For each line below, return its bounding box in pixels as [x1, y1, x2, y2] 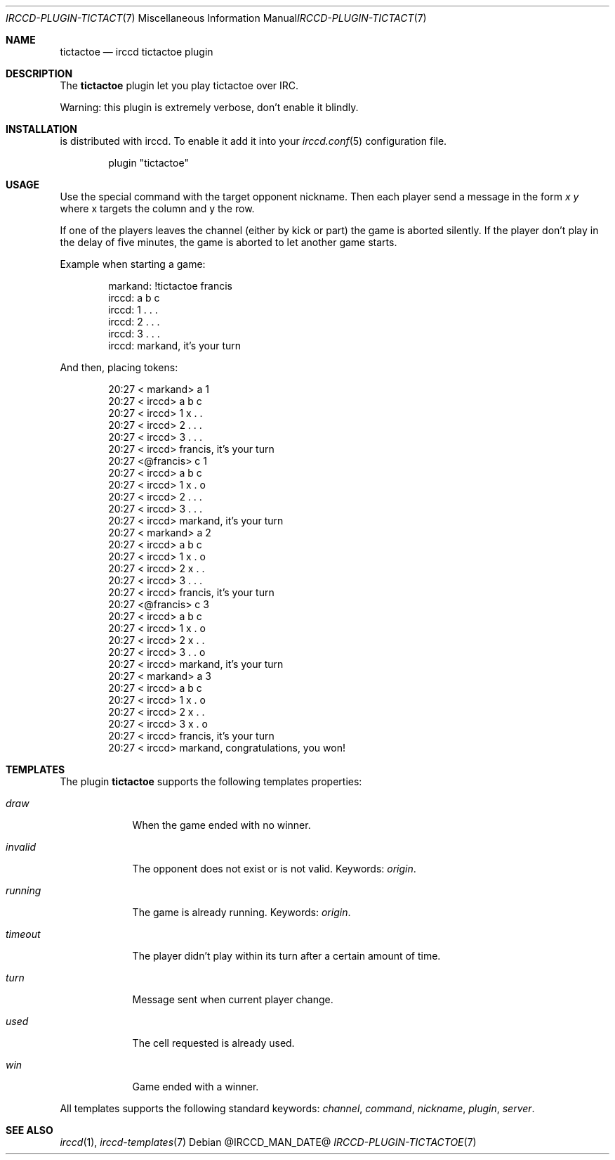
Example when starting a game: [60, 258, 206, 270]
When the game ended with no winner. [132, 819, 311, 831]
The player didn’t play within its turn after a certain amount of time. [132, 950, 441, 962]
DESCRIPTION [6, 67, 73, 79]
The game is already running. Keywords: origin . [132, 906, 351, 918]
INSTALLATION [6, 123, 77, 135]
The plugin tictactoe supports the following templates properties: [60, 775, 362, 787]
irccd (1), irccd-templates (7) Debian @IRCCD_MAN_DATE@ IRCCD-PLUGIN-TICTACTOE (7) [60, 1136, 477, 1148]
